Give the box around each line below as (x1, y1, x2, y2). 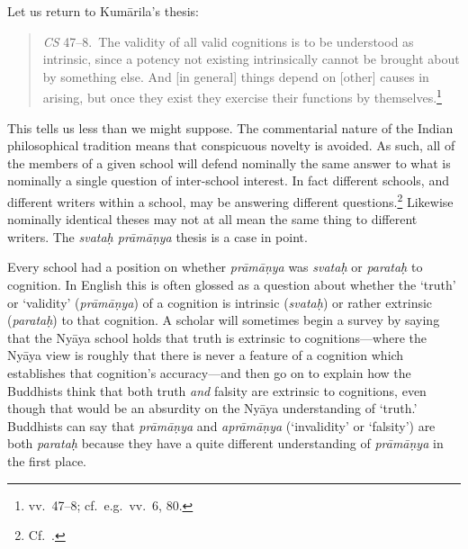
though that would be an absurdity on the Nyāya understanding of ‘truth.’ (7, 399, 418, 418)
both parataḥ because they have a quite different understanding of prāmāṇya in (7, 434, 444, 453)
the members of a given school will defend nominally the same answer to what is (7, 153, 451, 172)
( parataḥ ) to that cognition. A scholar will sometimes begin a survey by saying (7, 310, 440, 329)
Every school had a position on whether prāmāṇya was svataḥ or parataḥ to (7, 257, 423, 276)
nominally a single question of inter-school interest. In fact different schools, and (7, 171, 449, 190)
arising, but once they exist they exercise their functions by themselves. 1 (42, 85, 442, 107)
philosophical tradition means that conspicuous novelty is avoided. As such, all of (7, 136, 455, 155)
